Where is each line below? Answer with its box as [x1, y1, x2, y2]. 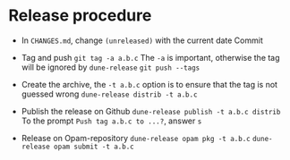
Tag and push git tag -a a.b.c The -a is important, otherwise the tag [21, 52, 280, 63]
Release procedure [8, 5, 152, 26]
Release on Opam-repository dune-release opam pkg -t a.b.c [21, 132, 252, 143]
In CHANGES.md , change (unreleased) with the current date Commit [21, 35, 263, 46]
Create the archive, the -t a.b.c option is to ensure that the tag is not [21, 79, 278, 89]
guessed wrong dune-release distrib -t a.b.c [21, 88, 198, 99]
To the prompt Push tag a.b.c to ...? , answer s [21, 115, 202, 126]
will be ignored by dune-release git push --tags [21, 62, 200, 72]
